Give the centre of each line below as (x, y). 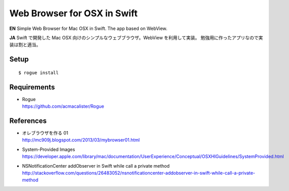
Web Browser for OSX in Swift (74, 13)
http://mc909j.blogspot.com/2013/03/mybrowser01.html (81, 140)
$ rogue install (39, 73)
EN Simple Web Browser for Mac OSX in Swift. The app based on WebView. (88, 28)
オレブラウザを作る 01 (45, 133)
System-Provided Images (49, 149)
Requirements (32, 87)
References (28, 121)
